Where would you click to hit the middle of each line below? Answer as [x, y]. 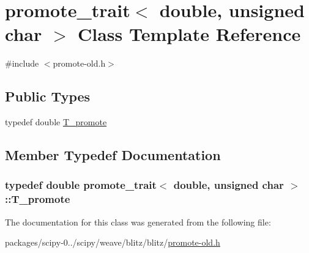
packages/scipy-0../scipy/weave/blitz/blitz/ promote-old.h [113, 242]
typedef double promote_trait [81, 185]
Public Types [48, 96]
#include [22, 63]
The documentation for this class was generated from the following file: [138, 222]
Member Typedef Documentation [113, 155]
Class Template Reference [189, 34]
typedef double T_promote [56, 122]
